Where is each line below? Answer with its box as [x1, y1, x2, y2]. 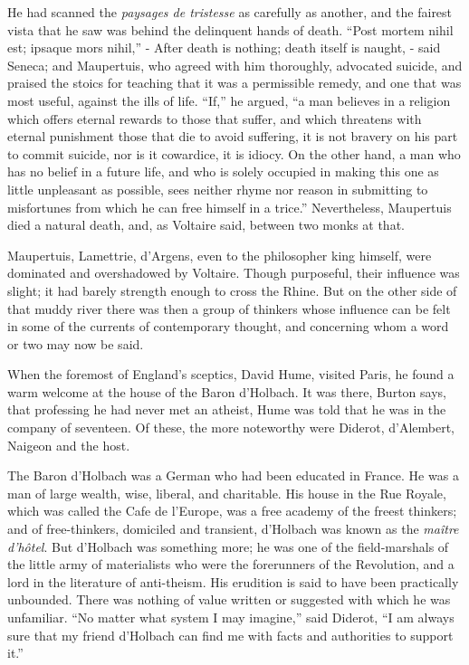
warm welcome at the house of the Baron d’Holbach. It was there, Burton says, [7, 382, 446, 401]
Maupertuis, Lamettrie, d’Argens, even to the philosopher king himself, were [7, 245, 432, 264]
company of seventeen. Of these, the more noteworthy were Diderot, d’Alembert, [7, 418, 455, 437]
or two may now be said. [7, 334, 144, 353]
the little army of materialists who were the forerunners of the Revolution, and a [7, 555, 455, 574]
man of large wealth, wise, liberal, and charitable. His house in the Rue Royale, [7, 483, 446, 502]
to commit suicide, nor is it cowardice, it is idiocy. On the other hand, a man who [7, 144, 461, 163]
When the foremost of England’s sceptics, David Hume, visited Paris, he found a [7, 365, 455, 384]
